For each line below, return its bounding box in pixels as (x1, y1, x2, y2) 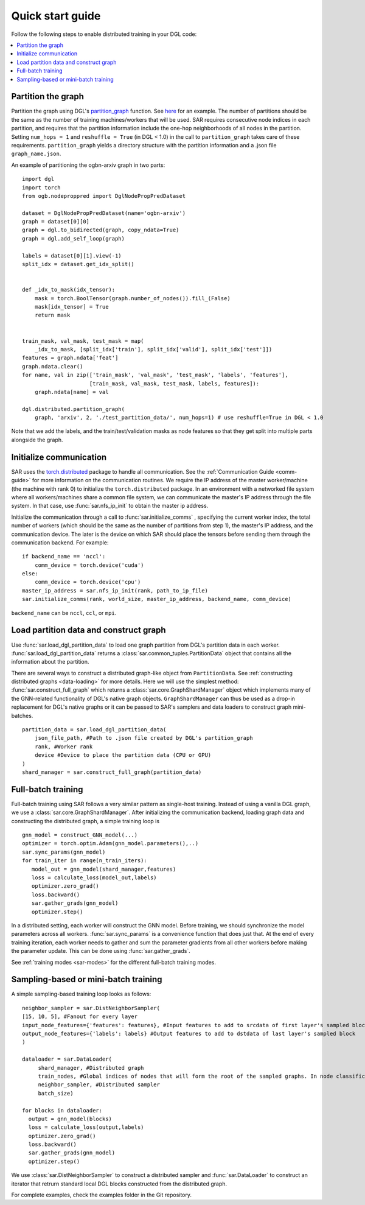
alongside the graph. (11, 436, 63, 443)
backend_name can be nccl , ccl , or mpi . (11, 609, 117, 616)
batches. (11, 712, 33, 719)
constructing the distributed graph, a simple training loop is (11, 817, 160, 824)
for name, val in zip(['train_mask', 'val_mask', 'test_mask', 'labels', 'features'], (22, 371, 288, 379)
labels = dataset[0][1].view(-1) (22, 252, 122, 259)
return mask (34, 312, 71, 319)
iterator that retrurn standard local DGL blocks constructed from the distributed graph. (11, 1180, 228, 1187)
